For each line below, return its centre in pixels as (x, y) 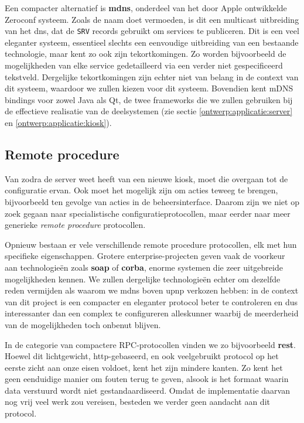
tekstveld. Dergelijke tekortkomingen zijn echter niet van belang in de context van (152, 76)
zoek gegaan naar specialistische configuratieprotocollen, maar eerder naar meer (148, 213)
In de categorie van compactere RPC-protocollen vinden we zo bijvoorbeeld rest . (150, 344)
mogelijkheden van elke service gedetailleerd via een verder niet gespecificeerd (144, 65)
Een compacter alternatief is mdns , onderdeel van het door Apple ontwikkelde (146, 8)
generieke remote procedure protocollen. (75, 225)
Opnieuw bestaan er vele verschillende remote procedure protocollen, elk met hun (151, 244)
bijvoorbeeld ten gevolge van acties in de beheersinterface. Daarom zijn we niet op (152, 201)
